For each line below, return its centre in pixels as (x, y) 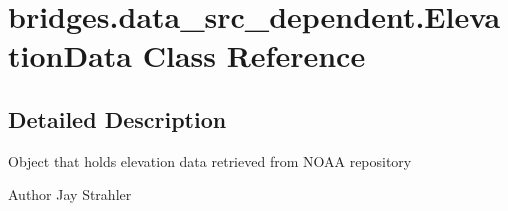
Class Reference (254, 55)
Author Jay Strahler (70, 194)
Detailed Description (117, 118)
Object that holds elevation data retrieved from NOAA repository (210, 160)
